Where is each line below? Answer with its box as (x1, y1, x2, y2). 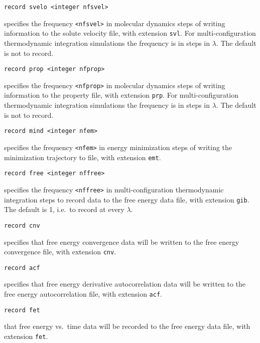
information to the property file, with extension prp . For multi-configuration (4, 90, 238, 100)
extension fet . (4, 330, 48, 341)
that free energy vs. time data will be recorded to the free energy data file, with (4, 321, 250, 331)
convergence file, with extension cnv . (4, 246, 116, 257)
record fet (4, 306, 40, 314)
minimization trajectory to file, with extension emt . (4, 152, 161, 162)
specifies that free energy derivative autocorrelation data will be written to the (4, 279, 246, 289)
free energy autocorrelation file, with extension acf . (4, 289, 162, 299)
